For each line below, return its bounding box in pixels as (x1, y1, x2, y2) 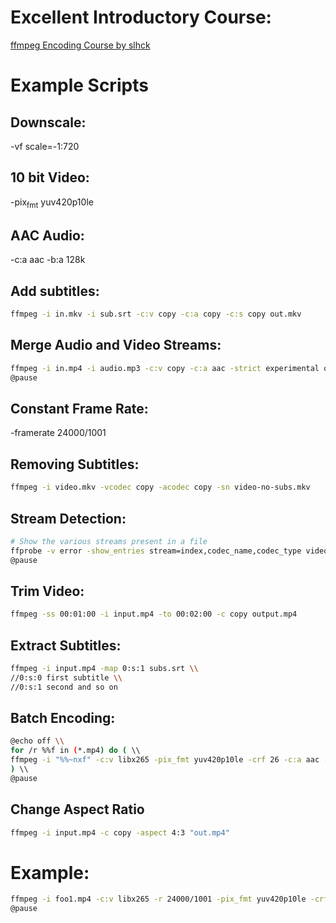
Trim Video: (10, 582, 85, 600)
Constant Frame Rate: (10, 401, 149, 417)
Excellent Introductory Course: (10, 6, 272, 29)
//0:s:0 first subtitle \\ (10, 672, 123, 683)
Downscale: (10, 114, 87, 131)
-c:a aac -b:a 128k (10, 254, 86, 266)
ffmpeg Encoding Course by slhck (10, 39, 151, 51)
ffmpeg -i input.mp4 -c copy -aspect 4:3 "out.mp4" (10, 827, 230, 838)
